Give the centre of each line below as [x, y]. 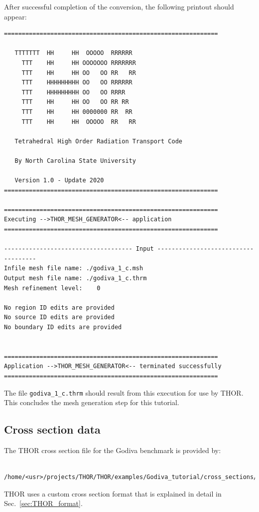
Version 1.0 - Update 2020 [59, 181]
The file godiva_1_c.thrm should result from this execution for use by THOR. [124, 392]
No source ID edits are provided [59, 317]
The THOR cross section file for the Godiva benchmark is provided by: [113, 450]
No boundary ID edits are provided [63, 327]
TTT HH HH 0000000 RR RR [77, 112]
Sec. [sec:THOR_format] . [43, 503]
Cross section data [52, 429]
